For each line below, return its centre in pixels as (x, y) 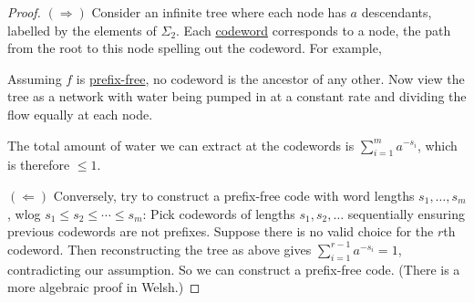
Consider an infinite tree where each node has (219, 12)
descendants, (397, 12)
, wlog (24, 213)
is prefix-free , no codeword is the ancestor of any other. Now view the (270, 78)
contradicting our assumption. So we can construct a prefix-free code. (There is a (234, 269)
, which (437, 145)
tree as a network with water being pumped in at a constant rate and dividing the (237, 96)
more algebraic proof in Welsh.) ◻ (104, 287)
